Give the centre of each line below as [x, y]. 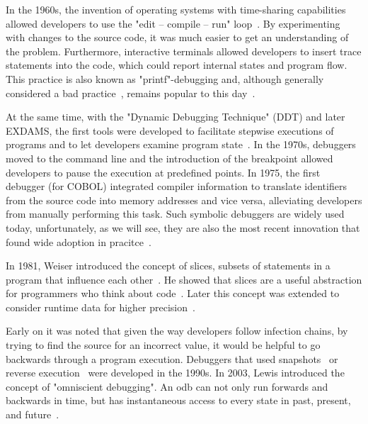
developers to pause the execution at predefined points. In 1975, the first [163, 172]
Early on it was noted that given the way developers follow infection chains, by [177, 331]
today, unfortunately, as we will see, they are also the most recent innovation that [183, 227]
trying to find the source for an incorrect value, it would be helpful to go [163, 345]
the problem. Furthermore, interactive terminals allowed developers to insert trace [184, 51]
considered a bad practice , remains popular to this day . [131, 93]
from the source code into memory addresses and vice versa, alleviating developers [184, 200]
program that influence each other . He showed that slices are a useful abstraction [184, 279]
